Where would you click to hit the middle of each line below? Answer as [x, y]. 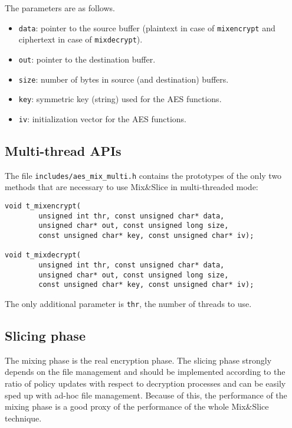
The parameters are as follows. [60, 8]
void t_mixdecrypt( [43, 255]
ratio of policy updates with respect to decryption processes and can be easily [145, 383]
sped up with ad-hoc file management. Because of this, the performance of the [146, 395]
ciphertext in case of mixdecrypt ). [81, 39]
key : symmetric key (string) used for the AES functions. [120, 99]
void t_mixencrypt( [43, 206]
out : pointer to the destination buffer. [87, 59]
